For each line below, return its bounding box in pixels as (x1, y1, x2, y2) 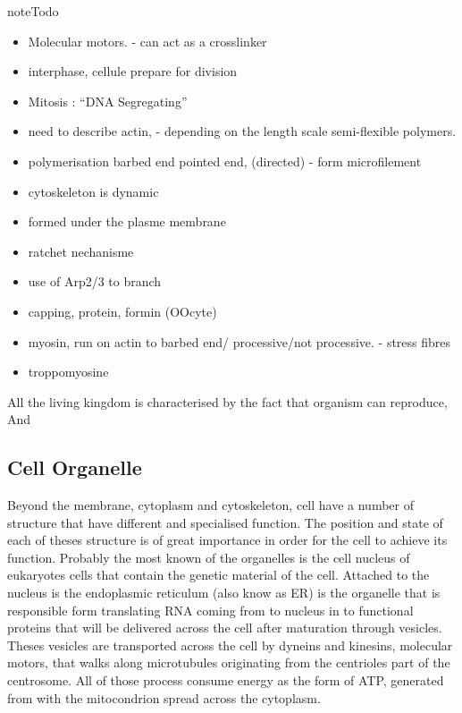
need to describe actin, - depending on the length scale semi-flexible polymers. (28, 122, 457, 140)
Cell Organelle (7, 454, 142, 481)
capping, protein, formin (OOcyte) (28, 301, 217, 320)
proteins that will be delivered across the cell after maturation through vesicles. (7, 618, 442, 637)
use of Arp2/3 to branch (28, 272, 162, 291)
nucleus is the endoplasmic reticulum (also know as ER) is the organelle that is (7, 583, 441, 602)
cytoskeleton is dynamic (28, 182, 159, 200)
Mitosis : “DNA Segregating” (28, 91, 188, 110)
